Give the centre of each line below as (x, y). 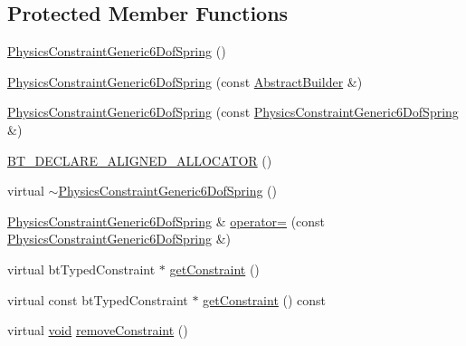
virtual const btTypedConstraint (98, 299)
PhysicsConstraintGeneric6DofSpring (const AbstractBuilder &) (185, 81)
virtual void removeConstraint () (98, 330)
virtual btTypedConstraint (81, 269)
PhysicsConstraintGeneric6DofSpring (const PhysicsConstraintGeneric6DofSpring (233, 112)
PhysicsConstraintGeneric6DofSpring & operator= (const (166, 221)
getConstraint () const (265, 299)
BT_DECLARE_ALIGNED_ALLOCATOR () (140, 160)
